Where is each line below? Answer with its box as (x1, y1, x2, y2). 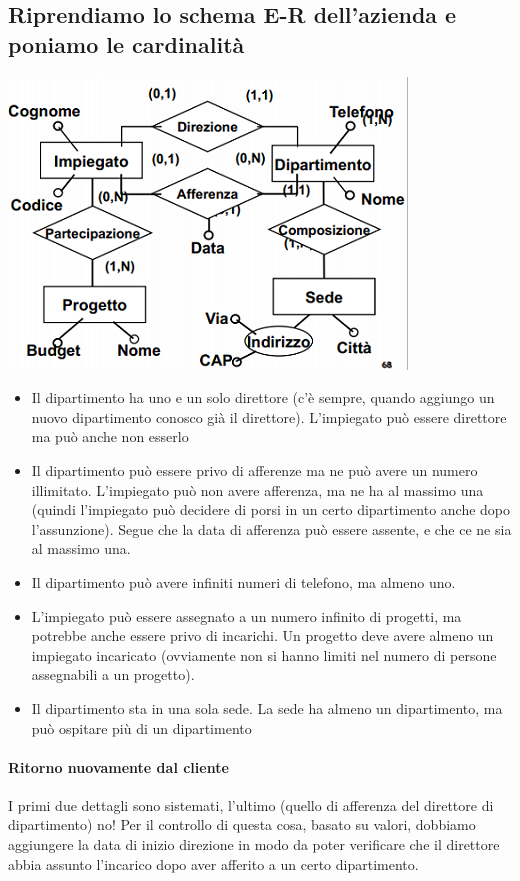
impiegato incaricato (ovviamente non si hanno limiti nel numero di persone (31, 644, 497, 665)
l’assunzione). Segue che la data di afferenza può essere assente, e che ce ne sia (31, 518, 512, 539)
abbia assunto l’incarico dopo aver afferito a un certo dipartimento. (8, 853, 419, 874)
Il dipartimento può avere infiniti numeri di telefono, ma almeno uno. (31, 571, 456, 592)
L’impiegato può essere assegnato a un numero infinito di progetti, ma (31, 605, 462, 626)
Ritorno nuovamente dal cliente (8, 756, 229, 777)
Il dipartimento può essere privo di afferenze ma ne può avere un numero (31, 459, 478, 480)
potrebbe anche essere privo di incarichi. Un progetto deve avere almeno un (31, 625, 494, 646)
